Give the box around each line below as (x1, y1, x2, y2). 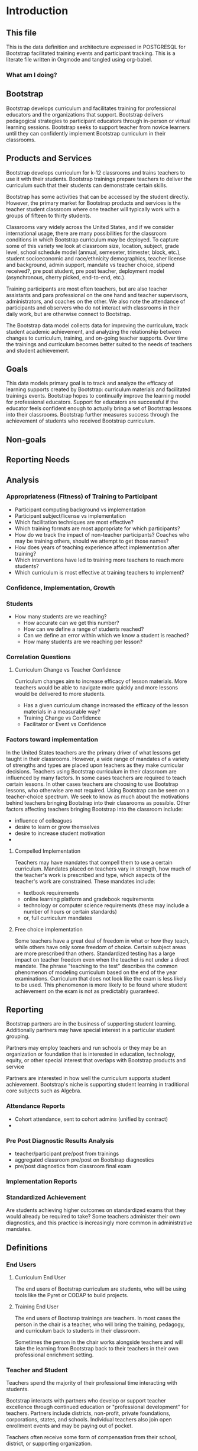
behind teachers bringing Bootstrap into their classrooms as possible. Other (6, 799, 191, 806)
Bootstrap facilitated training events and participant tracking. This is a (6, 50, 176, 57)
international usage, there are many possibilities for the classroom (6, 230, 167, 237)
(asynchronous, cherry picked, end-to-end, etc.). (6, 273, 126, 280)
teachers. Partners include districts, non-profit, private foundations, (6, 1410, 171, 1417)
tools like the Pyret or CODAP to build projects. (14, 1291, 129, 1298)
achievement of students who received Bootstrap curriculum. (6, 417, 155, 424)
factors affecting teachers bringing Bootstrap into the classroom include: (6, 805, 183, 812)
